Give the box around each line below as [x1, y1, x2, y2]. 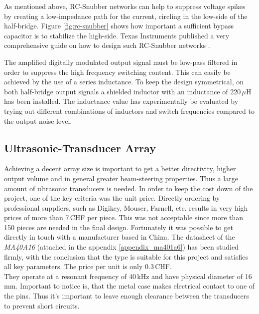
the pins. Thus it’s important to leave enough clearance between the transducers [4, 291, 249, 301]
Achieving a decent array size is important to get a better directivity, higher [4, 163, 236, 174]
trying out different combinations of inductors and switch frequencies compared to [4, 105, 255, 116]
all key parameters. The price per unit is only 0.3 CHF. [4, 261, 172, 272]
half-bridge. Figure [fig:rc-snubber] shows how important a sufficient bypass [4, 20, 234, 31]
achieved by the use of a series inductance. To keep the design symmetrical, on [4, 76, 244, 87]
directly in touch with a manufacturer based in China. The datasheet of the [4, 232, 235, 242]
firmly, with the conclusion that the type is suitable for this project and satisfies [4, 251, 248, 262]
